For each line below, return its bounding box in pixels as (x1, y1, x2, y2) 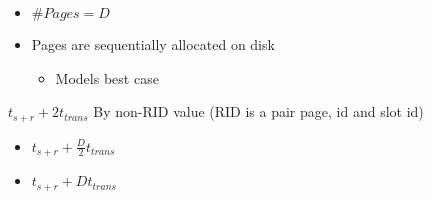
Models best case (55, 67, 159, 88)
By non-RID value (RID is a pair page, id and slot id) (93, 101, 424, 122)
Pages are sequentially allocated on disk (31, 34, 275, 54)
